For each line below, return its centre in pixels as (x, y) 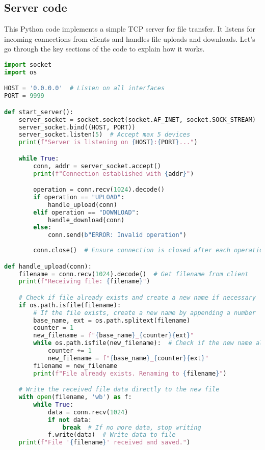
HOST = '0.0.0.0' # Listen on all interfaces (85, 88)
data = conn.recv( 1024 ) (88, 412)
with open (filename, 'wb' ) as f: (75, 397)
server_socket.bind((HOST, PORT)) (77, 127)
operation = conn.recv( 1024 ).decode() (99, 190)
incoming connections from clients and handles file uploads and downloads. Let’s (130, 38)
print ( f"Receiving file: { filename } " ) (84, 282)
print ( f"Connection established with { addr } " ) (114, 174)
